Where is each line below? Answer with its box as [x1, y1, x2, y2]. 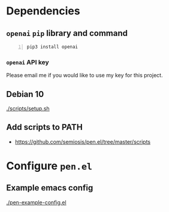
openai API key [6, 58, 49, 66]
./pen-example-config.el [6, 199, 67, 206]
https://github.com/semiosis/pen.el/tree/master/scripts [14, 138, 151, 145]
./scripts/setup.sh [6, 105, 50, 112]
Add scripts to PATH [6, 122, 83, 132]
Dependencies [6, 4, 80, 18]
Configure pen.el [6, 159, 93, 172]
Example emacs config [6, 183, 93, 193]
